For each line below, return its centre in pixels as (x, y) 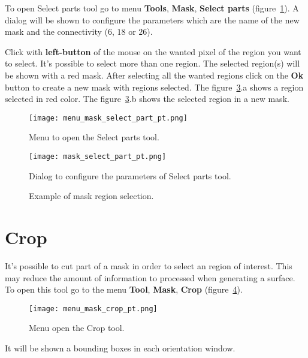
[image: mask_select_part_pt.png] (98, 157)
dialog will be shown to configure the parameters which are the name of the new (152, 19)
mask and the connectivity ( (56, 31)
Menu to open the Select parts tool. (94, 137)
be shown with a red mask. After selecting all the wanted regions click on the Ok (154, 75)
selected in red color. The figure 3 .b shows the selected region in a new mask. (147, 99)
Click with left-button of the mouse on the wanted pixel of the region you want (153, 51)
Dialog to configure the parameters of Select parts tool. (130, 175)
